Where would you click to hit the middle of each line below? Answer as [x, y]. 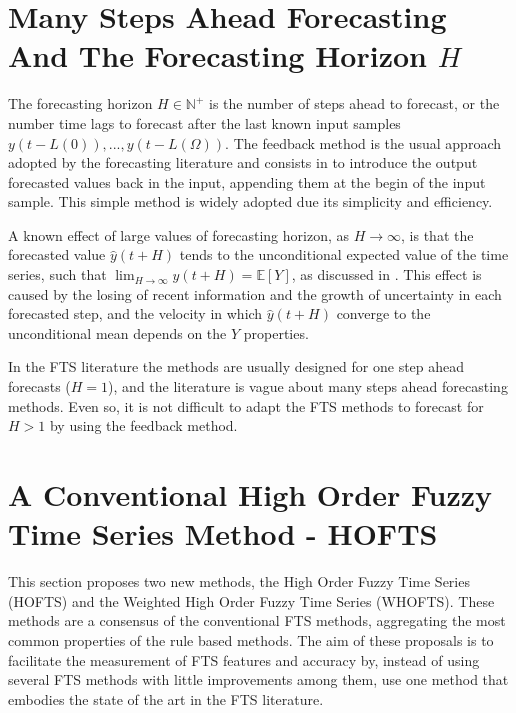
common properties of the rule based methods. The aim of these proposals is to [251, 639]
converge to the [383, 313]
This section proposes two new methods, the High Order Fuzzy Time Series [239, 581]
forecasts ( [39, 386]
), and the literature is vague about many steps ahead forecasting [308, 386]
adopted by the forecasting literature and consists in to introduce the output [243, 162]
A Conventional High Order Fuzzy [250, 494]
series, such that [57, 274]
